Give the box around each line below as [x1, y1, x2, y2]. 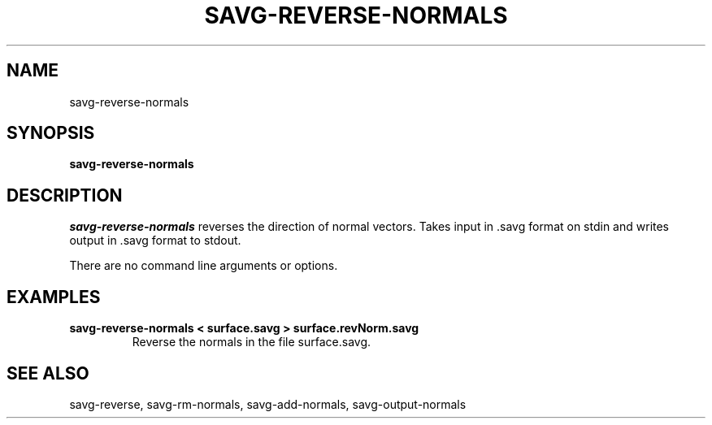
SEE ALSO [7, 362, 89, 384]
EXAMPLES [7, 286, 101, 307]
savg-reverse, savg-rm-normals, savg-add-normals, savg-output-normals [69, 397, 467, 411]
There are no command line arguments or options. [69, 258, 338, 273]
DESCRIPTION [7, 184, 123, 206]
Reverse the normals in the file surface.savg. [132, 335, 371, 349]
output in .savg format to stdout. [69, 233, 241, 248]
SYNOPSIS [7, 123, 95, 144]
